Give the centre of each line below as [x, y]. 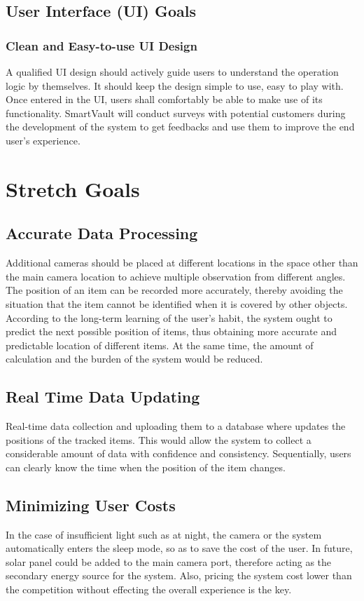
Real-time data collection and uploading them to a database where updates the [176, 426]
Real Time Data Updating [103, 397]
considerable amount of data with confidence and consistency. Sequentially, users [178, 453]
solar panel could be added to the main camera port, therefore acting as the [169, 561]
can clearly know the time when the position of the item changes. [146, 467]
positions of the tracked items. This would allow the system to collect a [159, 439]
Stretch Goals [73, 188]
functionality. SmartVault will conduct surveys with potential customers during [176, 113]
